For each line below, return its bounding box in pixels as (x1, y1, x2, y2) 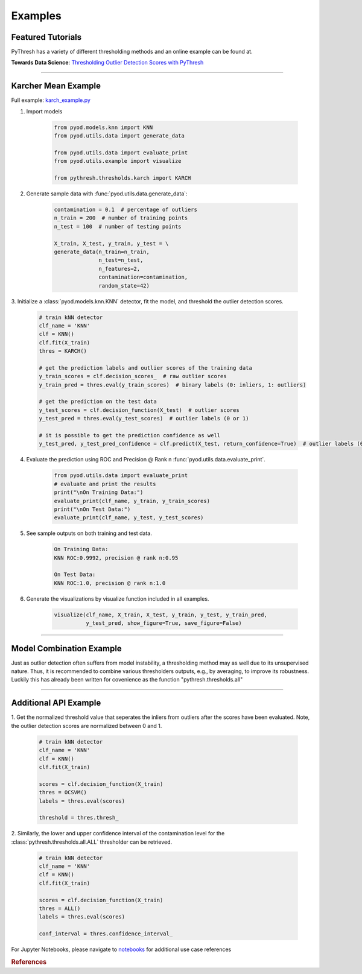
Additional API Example (11, 698, 101, 708)
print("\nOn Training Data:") (54, 489, 144, 496)
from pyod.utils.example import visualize (54, 157, 182, 165)
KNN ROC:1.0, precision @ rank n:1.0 (54, 580, 166, 586)
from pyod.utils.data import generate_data (54, 133, 185, 139)
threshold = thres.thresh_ (39, 814, 119, 821)
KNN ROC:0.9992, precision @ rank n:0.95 (54, 554, 179, 561)
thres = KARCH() (39, 347, 87, 355)
